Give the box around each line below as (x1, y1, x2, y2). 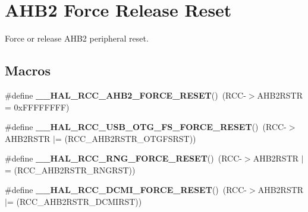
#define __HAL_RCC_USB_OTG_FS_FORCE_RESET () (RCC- (5, 121, 287, 133)
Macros (5, 61, 51, 80)
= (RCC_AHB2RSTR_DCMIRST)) (7, 195, 142, 208)
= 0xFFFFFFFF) (5, 100, 70, 113)
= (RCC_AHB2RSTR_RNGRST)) (5, 163, 136, 176)
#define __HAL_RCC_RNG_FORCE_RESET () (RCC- (5, 152, 242, 164)
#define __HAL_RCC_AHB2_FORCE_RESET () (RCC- (5, 88, 246, 101)
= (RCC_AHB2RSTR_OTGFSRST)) (55, 132, 196, 144)
